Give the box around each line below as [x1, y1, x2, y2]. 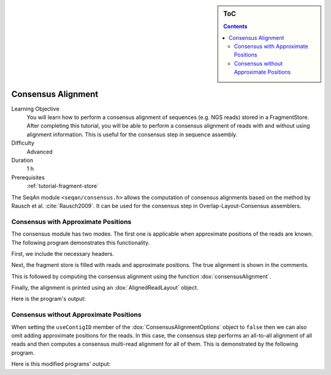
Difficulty [11, 139, 35, 147]
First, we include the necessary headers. [11, 250, 115, 257]
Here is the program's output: [11, 295, 86, 303]
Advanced [26, 148, 53, 155]
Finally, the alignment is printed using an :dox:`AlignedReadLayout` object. [11, 284, 199, 292]
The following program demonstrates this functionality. [11, 239, 150, 246]
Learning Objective [11, 105, 59, 112]
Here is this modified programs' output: [11, 360, 111, 368]
